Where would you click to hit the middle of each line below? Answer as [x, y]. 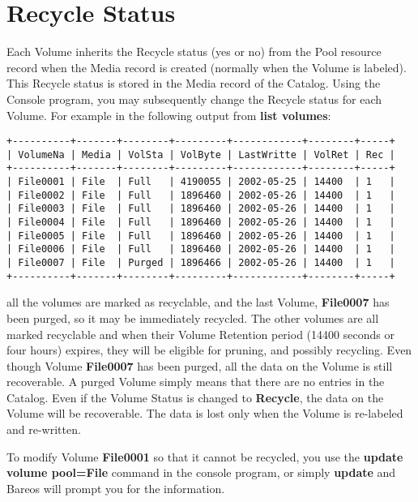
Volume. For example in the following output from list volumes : [169, 115]
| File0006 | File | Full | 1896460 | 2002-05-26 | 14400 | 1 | [201, 249]
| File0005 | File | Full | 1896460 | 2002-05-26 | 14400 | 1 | [201, 236]
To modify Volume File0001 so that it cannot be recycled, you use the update [205, 456]
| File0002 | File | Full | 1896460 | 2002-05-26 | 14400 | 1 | [201, 195]
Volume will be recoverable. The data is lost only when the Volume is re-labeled [205, 413]
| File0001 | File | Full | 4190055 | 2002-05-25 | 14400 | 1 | [201, 182]
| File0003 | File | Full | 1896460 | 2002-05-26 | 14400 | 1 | [201, 209]
